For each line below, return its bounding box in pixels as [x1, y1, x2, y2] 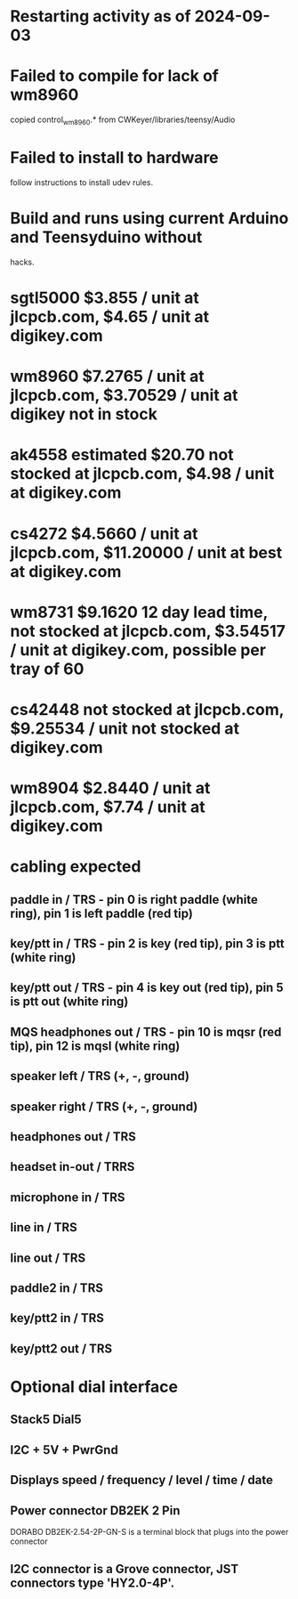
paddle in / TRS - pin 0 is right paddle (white [10, 892, 259, 907]
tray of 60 [10, 659, 85, 678]
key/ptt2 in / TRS [10, 1311, 105, 1326]
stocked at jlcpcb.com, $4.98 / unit [10, 464, 275, 484]
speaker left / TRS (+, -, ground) [10, 1068, 190, 1084]
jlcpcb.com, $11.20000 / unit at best [10, 542, 283, 563]
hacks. [10, 256, 35, 267]
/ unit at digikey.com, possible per [10, 639, 266, 660]
